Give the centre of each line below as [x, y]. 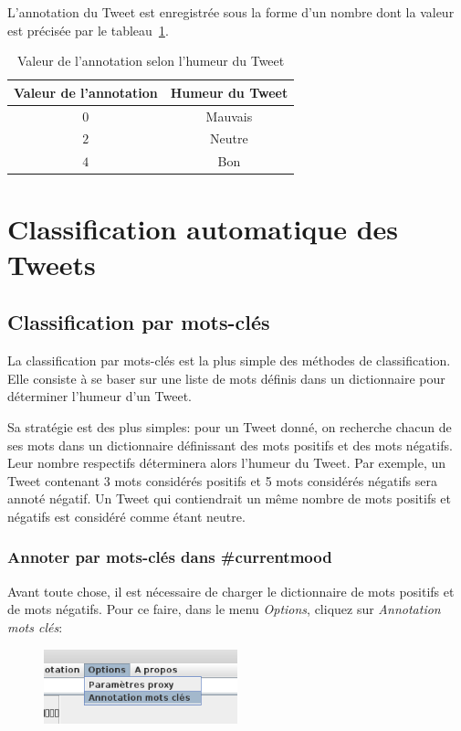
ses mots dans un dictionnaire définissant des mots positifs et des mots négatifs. [230, 445]
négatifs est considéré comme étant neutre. [126, 516]
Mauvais [229, 116]
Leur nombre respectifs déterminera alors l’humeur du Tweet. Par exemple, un [227, 463]
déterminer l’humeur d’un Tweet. [100, 396]
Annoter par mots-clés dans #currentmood [170, 557]
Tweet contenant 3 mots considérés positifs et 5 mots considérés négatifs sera [222, 480]
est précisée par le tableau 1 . [88, 30]
